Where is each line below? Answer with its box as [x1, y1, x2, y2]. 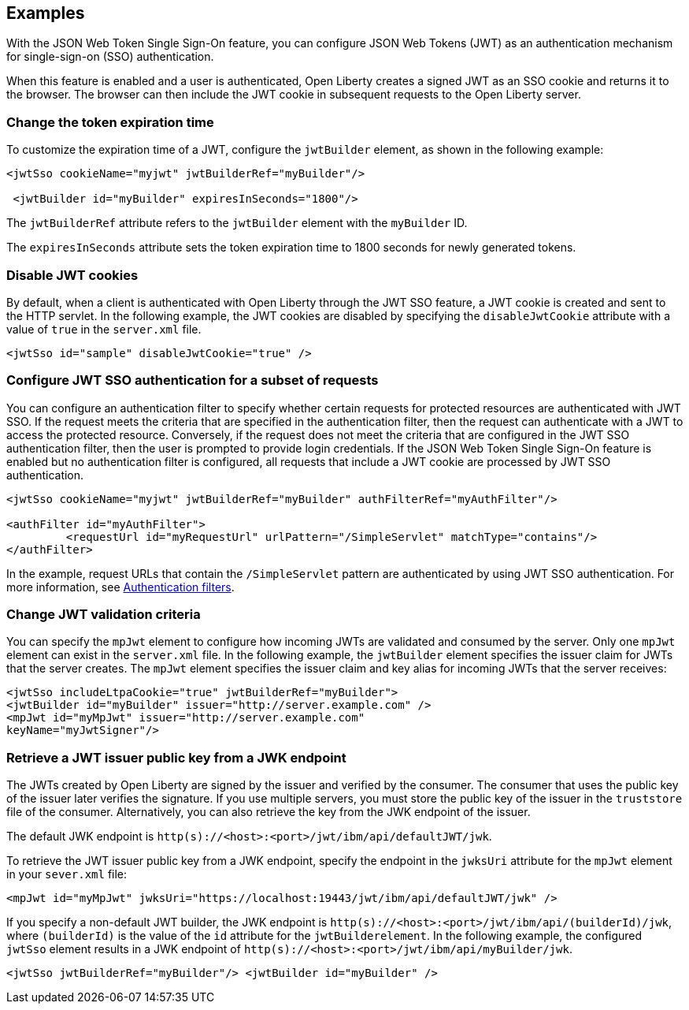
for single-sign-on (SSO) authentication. [6, 50, 214, 64]
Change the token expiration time [6, 114, 214, 130]
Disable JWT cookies [6, 266, 139, 283]
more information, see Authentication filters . [6, 580, 235, 594]
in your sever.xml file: [6, 867, 128, 881]
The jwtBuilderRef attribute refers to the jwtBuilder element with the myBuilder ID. [6, 216, 468, 230]
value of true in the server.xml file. [6, 322, 202, 336]
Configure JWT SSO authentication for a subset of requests [6, 372, 379, 389]
